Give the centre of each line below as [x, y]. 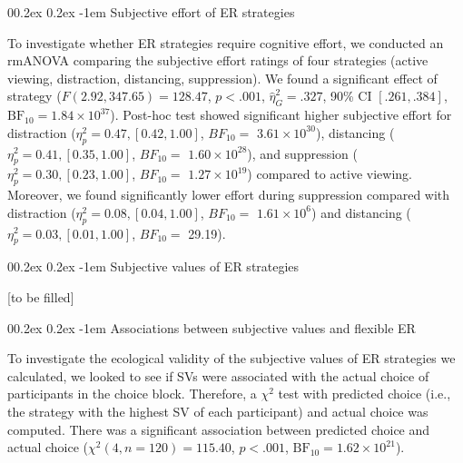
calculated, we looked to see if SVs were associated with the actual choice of [218, 375]
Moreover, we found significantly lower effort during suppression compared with [229, 195]
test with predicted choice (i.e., [364, 394]
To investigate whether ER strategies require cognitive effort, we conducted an [226, 42]
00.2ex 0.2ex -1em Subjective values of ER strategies [153, 266]
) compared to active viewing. [330, 174]
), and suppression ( [302, 153]
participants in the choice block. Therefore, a [132, 394]
